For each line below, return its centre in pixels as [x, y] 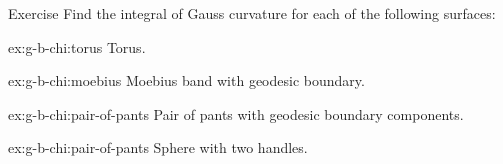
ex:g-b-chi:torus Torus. [77, 46]
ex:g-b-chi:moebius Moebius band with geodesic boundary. [186, 80]
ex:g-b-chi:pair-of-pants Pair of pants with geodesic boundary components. [236, 113]
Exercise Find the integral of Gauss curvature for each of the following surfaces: [252, 13]
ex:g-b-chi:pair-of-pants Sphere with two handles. [158, 147]
